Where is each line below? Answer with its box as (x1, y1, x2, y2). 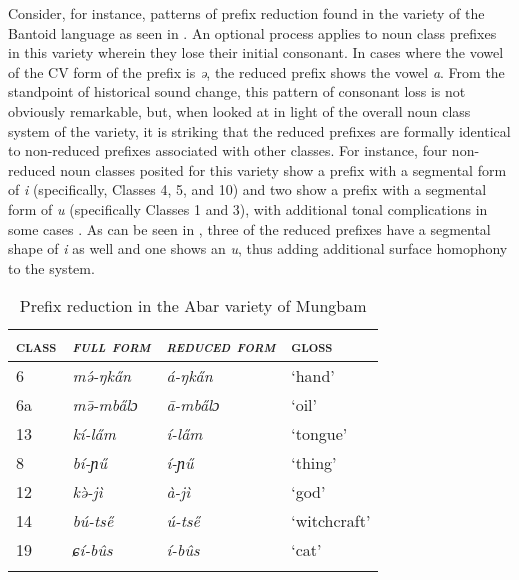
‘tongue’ (291, 422, 348, 446)
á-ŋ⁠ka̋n (166, 364, 213, 388)
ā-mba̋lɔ (166, 393, 220, 417)
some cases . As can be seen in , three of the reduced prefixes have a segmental (8, 218, 491, 239)
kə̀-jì (72, 480, 103, 504)
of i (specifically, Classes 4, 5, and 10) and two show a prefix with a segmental (8, 179, 487, 200)
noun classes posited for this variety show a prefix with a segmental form (60, 159, 507, 180)
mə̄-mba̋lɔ (72, 393, 138, 417)
